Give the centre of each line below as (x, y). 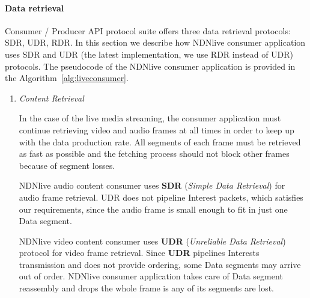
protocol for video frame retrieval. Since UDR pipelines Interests (139, 253)
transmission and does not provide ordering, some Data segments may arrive (160, 264)
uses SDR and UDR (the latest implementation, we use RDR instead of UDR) (149, 54)
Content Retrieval (51, 98)
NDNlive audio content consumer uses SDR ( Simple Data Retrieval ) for (152, 185)
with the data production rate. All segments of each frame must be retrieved (160, 141)
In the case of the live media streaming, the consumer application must (150, 118)
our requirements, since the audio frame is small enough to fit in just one (153, 209)
